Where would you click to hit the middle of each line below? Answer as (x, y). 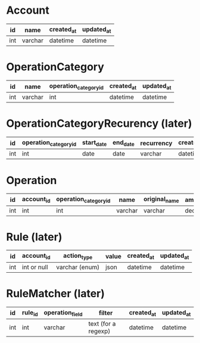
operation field (63, 313)
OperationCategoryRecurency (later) (99, 124)
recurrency (156, 143)
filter (106, 313)
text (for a (102, 323)
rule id (30, 313)
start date (95, 143)
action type (78, 256)
